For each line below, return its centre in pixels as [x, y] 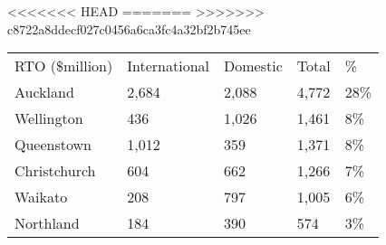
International [168, 66]
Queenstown [53, 145]
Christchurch [55, 171]
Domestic [253, 66]
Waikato [41, 197]
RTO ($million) [64, 66]
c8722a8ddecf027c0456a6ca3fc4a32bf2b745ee [129, 28]
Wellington [49, 118]
